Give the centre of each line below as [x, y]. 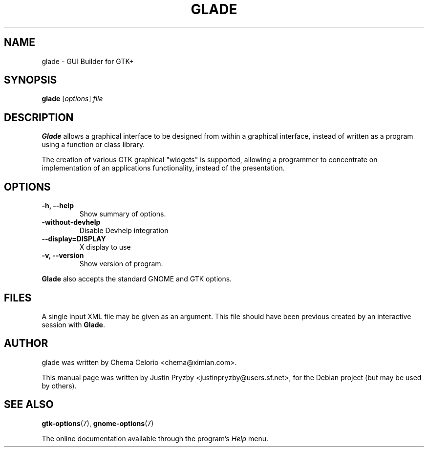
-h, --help [58, 206]
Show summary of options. [123, 214]
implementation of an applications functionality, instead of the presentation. [163, 168]
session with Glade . [73, 324]
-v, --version [63, 256]
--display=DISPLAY [74, 239]
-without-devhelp [71, 222]
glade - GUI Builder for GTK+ [88, 61]
